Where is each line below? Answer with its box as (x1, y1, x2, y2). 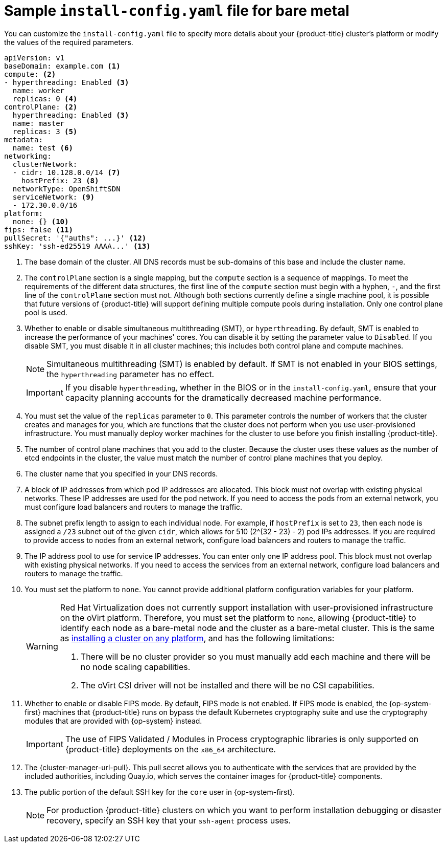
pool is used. (25, 308, 67, 317)
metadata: (4, 135, 43, 144)
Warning (26, 641, 58, 651)
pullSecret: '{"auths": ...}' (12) (4, 233, 147, 242)
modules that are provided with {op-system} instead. (25, 716, 202, 725)
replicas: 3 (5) (12, 127, 78, 136)
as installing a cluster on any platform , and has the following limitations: (60, 633, 335, 643)
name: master (12, 119, 65, 127)
